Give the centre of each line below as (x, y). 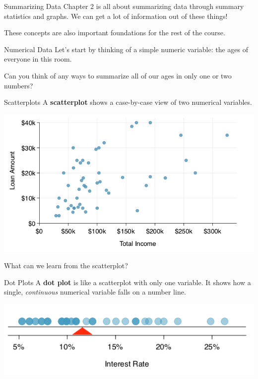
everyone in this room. (38, 59)
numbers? (19, 85)
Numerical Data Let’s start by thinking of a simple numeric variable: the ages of (126, 49)
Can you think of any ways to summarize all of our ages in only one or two (118, 75)
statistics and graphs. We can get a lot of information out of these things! (116, 16)
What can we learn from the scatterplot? (66, 265)
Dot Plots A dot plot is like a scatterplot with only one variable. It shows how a (128, 282)
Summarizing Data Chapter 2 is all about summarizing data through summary (124, 6)
